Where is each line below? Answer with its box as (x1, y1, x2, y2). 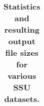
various (7, 70, 36, 81)
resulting (4, 24, 39, 35)
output (8, 35, 35, 47)
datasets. (4, 93, 40, 104)
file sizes (5, 47, 38, 58)
